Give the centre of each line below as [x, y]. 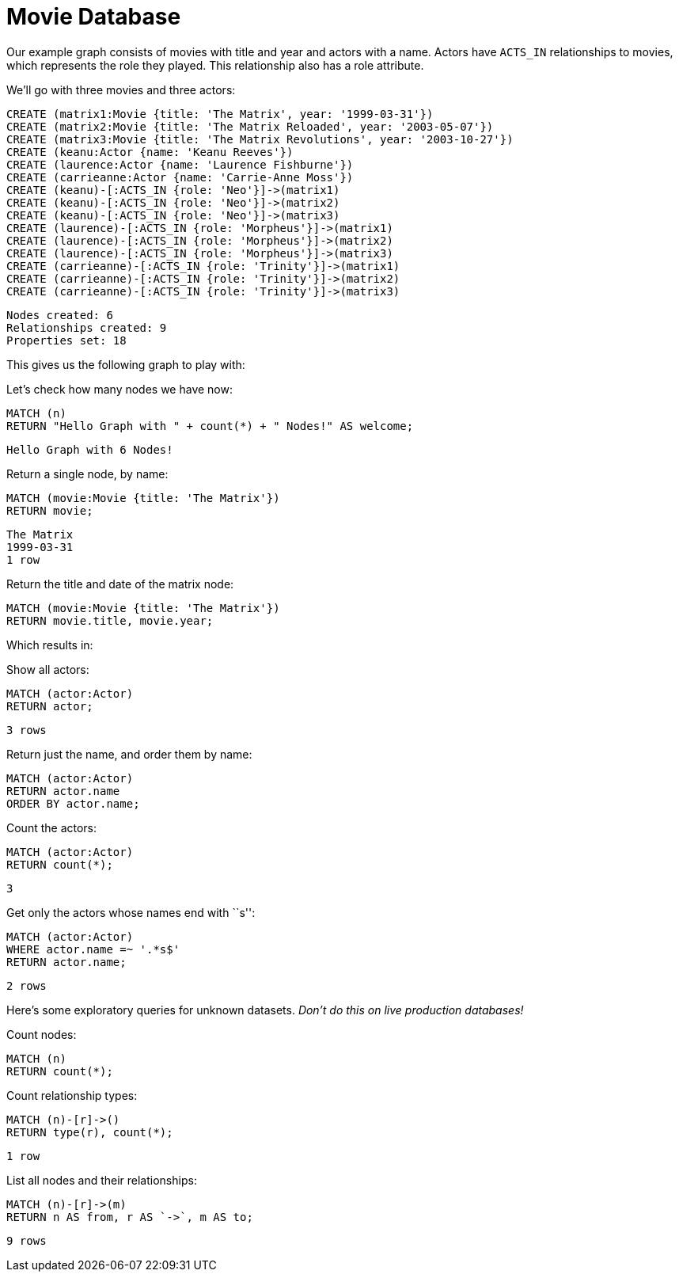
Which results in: [50, 645]
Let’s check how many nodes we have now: [119, 389]
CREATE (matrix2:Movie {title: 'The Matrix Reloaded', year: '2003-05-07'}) [250, 126]
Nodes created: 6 [60, 315]
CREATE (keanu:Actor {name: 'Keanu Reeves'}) [150, 152]
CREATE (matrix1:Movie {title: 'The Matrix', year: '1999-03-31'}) [220, 114]
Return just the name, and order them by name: [129, 754]
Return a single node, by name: [87, 474]
